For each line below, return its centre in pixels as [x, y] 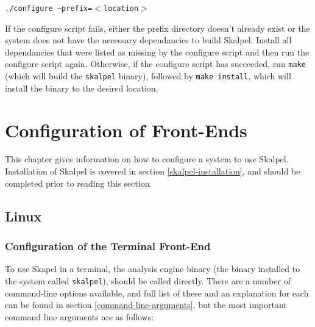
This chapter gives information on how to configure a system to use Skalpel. [147, 159]
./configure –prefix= [49, 9]
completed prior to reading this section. [79, 183]
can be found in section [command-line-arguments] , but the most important [146, 305]
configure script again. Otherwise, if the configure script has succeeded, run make [155, 64]
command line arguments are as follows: [80, 316]
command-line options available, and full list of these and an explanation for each [157, 293]
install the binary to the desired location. [82, 88]
